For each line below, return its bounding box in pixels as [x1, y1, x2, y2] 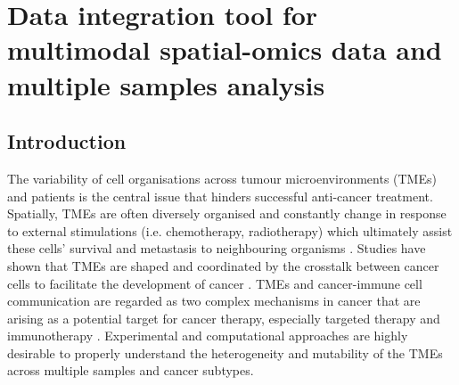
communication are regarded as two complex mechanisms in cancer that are [7, 291, 421, 310]
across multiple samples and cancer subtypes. [7, 361, 254, 380]
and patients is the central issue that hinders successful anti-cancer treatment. [7, 186, 433, 205]
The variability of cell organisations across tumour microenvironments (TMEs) [7, 168, 437, 187]
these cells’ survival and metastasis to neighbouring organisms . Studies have [7, 239, 426, 258]
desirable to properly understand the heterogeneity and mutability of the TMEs [7, 343, 443, 362]
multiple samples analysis [7, 66, 325, 102]
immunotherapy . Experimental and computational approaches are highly [7, 326, 408, 345]
